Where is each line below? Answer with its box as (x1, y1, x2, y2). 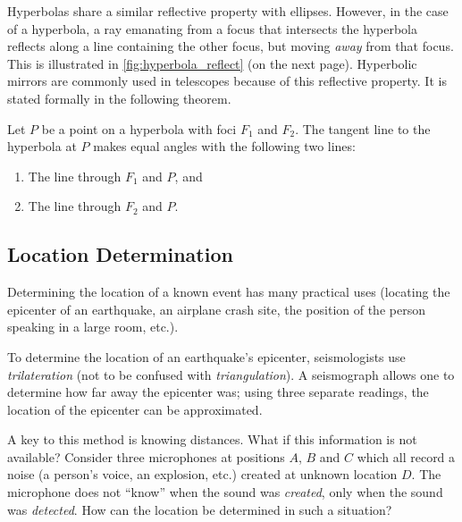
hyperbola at (7, 137, 77, 156)
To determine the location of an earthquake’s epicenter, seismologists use (7, 347, 406, 366)
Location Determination (7, 240, 233, 268)
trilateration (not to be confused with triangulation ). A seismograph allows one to (7, 365, 455, 383)
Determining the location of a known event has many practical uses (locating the (7, 282, 450, 301)
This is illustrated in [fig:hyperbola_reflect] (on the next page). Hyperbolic (7, 54, 417, 72)
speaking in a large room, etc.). (7, 317, 179, 336)
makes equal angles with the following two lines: (93, 137, 356, 156)
